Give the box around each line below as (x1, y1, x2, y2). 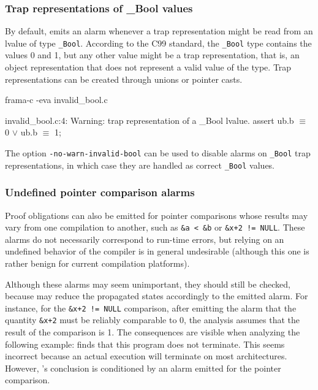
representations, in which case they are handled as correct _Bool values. (5, 158, 275, 171)
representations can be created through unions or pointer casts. (5, 72, 243, 85)
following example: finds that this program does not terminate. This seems (5, 337, 285, 350)
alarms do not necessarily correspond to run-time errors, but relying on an (5, 232, 284, 245)
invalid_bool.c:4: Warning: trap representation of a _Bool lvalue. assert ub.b (5, 113, 294, 126)
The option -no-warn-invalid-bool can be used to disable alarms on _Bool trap (5, 147, 311, 159)
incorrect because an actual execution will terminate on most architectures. (5, 350, 287, 362)
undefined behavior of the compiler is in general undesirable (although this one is (5, 245, 309, 258)
